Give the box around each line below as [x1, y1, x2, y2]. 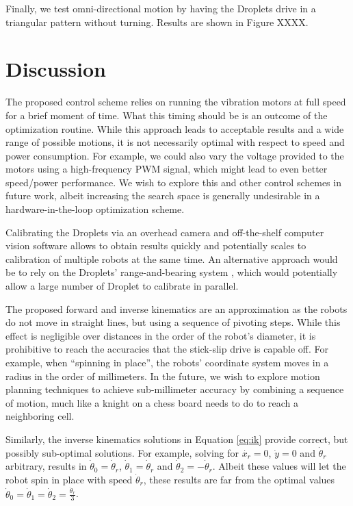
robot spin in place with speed [5, 472, 133, 486]
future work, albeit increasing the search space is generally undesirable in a [5, 188, 320, 203]
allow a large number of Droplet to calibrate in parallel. [5, 279, 239, 293]
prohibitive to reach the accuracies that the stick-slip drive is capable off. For [5, 342, 329, 356]
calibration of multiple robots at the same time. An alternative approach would [5, 251, 338, 266]
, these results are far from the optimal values [143, 472, 335, 486]
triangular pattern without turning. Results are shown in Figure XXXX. [5, 14, 309, 29]
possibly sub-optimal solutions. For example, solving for [5, 445, 239, 459]
